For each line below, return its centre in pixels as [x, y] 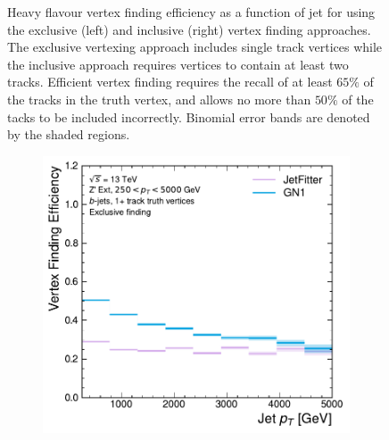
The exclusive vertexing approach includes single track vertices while [195, 47]
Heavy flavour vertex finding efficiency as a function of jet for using [191, 12]
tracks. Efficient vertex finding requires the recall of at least [170, 82]
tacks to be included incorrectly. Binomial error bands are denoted [189, 116]
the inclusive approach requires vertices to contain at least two [178, 64]
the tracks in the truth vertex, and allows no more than [159, 99]
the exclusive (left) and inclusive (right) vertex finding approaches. [189, 29]
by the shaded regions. [69, 134]
